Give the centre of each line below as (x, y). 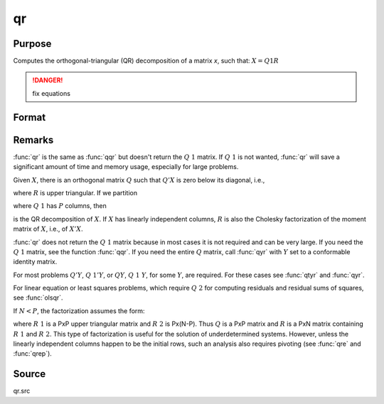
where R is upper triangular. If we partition (75, 192)
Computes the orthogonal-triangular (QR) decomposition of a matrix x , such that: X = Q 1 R (146, 61)
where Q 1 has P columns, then (60, 206)
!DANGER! (48, 80)
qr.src (22, 391)
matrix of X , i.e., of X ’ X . (48, 229)
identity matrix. (35, 262)
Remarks (33, 140)
